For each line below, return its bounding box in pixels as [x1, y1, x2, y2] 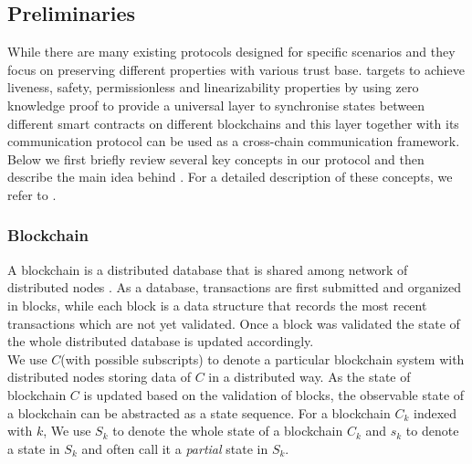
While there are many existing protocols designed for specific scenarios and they [7, 42, 456, 61]
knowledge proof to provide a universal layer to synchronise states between [7, 95, 425, 114]
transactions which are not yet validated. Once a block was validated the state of [7, 313, 460, 332]
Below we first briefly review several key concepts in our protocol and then [7, 149, 425, 168]
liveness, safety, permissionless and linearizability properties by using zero [7, 78, 419, 97]
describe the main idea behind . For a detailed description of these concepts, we [7, 167, 453, 186]
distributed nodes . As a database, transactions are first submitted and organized [7, 278, 462, 297]
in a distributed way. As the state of [208, 367, 411, 386]
